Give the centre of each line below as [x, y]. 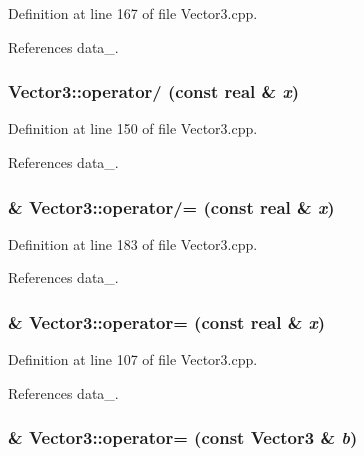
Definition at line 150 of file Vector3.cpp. [133, 128]
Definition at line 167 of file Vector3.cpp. [133, 13]
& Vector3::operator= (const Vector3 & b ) [183, 437]
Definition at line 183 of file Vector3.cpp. [133, 243]
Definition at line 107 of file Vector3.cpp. [133, 359]
